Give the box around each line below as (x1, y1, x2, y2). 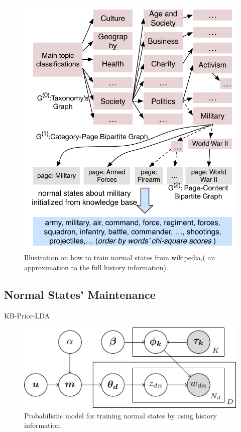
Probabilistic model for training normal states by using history (24, 410, 217, 420)
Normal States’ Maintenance (4, 286, 156, 302)
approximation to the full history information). (24, 262, 168, 272)
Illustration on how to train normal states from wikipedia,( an (24, 252, 215, 263)
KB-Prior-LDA (4, 310, 50, 320)
